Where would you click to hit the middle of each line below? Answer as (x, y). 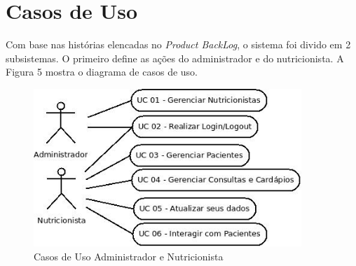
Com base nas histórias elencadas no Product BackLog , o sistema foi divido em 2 (178, 44)
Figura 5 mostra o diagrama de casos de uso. (102, 72)
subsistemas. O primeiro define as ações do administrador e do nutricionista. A (175, 58)
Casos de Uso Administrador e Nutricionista (129, 256)
